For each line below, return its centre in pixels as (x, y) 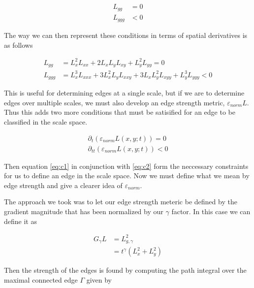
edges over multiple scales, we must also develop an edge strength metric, (114, 102)
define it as (20, 221)
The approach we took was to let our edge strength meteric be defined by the (121, 202)
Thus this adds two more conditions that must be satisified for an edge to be (120, 112)
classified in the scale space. (46, 121)
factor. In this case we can (211, 211)
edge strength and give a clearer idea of (63, 185)
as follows (18, 45)
